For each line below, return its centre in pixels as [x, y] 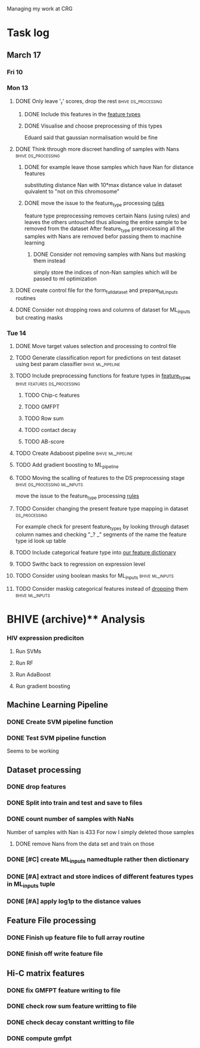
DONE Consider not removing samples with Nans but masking [109, 255]
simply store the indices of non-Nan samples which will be [105, 273]
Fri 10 [15, 72]
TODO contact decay [50, 430]
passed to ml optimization [65, 279]
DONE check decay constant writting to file [71, 1022]
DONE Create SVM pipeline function [60, 721]
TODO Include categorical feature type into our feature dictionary [96, 552]
